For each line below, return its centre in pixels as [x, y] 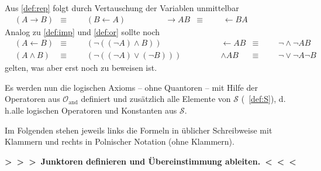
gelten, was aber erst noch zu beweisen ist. [81, 68]
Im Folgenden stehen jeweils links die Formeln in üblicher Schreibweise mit [139, 130]
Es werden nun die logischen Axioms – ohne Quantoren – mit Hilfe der [131, 87]
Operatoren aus [32, 99]
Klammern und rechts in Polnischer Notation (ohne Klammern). [120, 141]
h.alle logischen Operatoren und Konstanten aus [91, 110]
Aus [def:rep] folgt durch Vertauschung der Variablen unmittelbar [122, 8]
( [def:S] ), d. [263, 99]
